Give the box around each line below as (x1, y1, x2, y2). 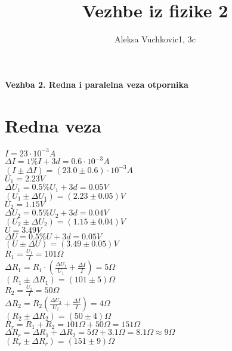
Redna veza (5, 113, 101, 137)
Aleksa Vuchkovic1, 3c (115, 33, 196, 45)
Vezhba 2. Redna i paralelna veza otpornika (5, 78, 188, 90)
